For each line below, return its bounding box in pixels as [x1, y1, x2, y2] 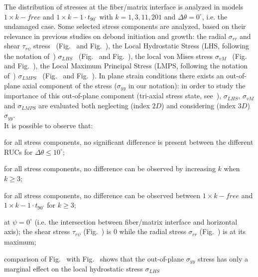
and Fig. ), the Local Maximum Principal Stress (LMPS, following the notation [4, 60, 248, 71]
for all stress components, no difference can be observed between [4, 190, 201, 200]
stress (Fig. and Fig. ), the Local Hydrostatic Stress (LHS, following [33, 40, 250, 51]
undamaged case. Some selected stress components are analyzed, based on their [4, 21, 246, 31]
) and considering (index [161, 100, 236, 110]
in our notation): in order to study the [128, 80, 246, 90]
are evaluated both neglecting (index [38, 100, 150, 110]
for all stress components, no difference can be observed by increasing [4, 163, 216, 174]
